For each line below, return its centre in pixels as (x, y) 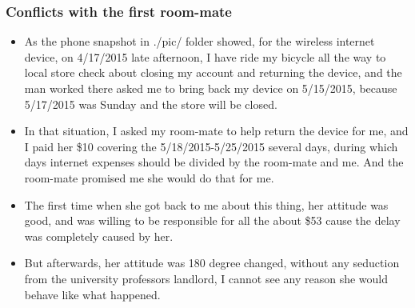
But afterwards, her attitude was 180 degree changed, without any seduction (212, 263)
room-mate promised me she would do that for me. (149, 177)
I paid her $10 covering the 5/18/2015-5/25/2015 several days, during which (211, 146)
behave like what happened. (92, 294)
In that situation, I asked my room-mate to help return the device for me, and (216, 131)
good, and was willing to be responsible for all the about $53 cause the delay (212, 220)
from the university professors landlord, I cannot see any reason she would (206, 278)
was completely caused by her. (99, 236)
